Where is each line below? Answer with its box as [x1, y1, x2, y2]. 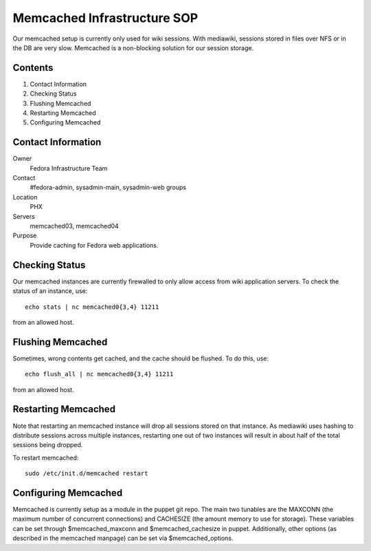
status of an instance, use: [12, 287, 88, 295]
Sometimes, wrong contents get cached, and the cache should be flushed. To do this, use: [12, 354, 269, 363]
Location [12, 193, 38, 201]
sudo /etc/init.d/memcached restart [25, 470, 148, 477]
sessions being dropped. [12, 441, 83, 449]
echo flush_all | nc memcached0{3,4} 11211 [25, 370, 174, 378]
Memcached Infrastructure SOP [12, 10, 199, 25]
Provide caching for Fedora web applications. [30, 241, 159, 249]
